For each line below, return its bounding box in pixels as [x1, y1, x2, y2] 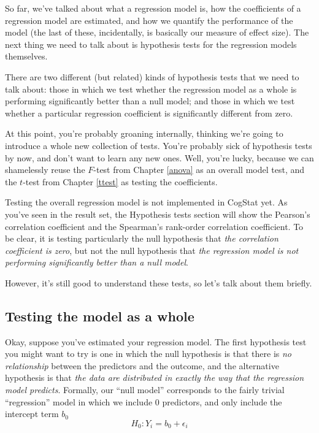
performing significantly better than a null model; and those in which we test [5, 94, 295, 107]
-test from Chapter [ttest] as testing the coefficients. [23, 175, 218, 188]
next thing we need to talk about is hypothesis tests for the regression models [5, 37, 297, 50]
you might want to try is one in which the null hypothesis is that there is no [5, 347, 291, 360]
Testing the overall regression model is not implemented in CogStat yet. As [5, 196, 288, 209]
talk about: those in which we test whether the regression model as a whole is [5, 82, 297, 95]
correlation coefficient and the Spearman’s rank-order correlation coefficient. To [5, 220, 304, 232]
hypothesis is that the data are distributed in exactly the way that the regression [5, 371, 304, 384]
